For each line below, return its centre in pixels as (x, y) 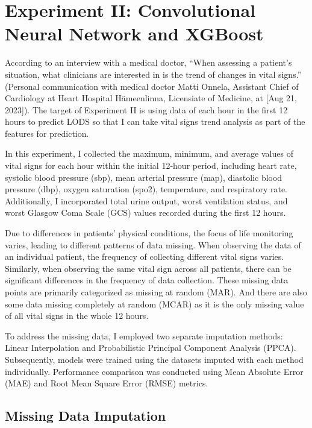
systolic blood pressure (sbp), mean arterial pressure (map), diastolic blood (144, 177)
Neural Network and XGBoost (134, 33)
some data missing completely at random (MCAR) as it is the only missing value (154, 304)
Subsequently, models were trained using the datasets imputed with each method (154, 359)
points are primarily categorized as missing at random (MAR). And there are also (156, 292)
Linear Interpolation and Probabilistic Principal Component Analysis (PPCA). (151, 348)
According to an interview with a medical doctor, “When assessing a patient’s (148, 62)
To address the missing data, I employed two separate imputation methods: (144, 335)
